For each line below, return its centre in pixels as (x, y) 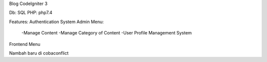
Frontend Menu (25, 44)
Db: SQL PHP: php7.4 (31, 13)
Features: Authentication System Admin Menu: (56, 22)
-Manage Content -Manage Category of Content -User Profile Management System (107, 33)
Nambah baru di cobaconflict (39, 53)
